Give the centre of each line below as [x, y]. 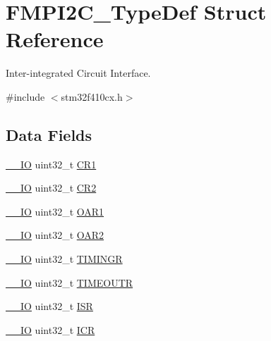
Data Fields [49, 134]
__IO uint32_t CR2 [51, 188]
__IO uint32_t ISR [49, 306]
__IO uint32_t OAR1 [55, 211]
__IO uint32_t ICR [50, 329]
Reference [55, 39]
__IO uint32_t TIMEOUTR [70, 282]
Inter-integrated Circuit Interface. [78, 73]
